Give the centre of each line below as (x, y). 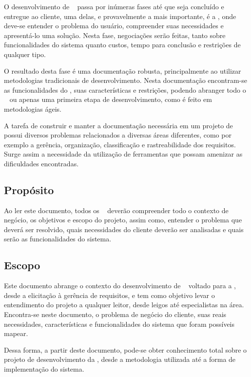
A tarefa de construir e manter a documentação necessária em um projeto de (118, 125)
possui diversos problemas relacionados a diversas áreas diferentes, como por (118, 135)
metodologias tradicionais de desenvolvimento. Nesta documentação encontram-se (125, 80)
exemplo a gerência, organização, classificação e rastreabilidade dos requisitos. (120, 144)
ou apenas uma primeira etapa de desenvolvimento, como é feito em (111, 99)
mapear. (16, 333)
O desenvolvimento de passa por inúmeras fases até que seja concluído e (114, 6)
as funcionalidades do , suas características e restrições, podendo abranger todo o (125, 89)
